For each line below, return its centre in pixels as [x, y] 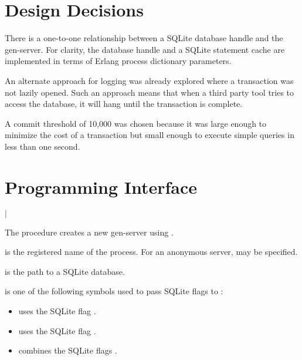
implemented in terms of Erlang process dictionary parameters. [118, 61]
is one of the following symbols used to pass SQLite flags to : [114, 291]
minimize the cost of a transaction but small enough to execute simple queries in [150, 135]
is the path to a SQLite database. [65, 271]
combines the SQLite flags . [68, 350]
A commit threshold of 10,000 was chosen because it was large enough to [136, 123]
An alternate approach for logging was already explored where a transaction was [149, 80]
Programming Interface [101, 186]
